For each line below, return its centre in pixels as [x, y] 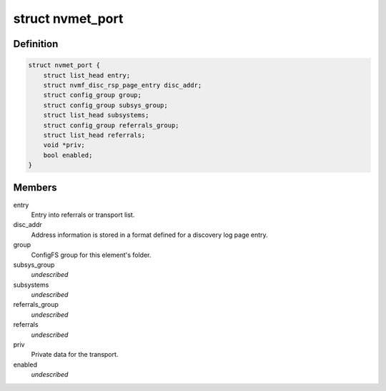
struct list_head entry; [87, 75]
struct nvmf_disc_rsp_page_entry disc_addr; [123, 85]
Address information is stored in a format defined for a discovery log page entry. [149, 235]
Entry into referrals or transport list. [83, 215]
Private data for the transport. [75, 355]
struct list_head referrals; [94, 135]
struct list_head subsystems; [96, 115]
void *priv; [64, 145]
